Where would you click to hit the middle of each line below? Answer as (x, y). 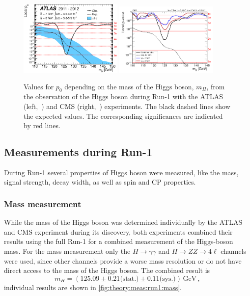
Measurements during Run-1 (78, 152)
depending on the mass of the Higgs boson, (129, 86)
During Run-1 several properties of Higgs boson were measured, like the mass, (121, 172)
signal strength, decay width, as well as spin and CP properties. (100, 182)
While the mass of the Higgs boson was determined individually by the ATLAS (123, 222)
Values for (39, 86)
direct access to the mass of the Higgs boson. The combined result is (107, 270)
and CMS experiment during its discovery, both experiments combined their (118, 231)
